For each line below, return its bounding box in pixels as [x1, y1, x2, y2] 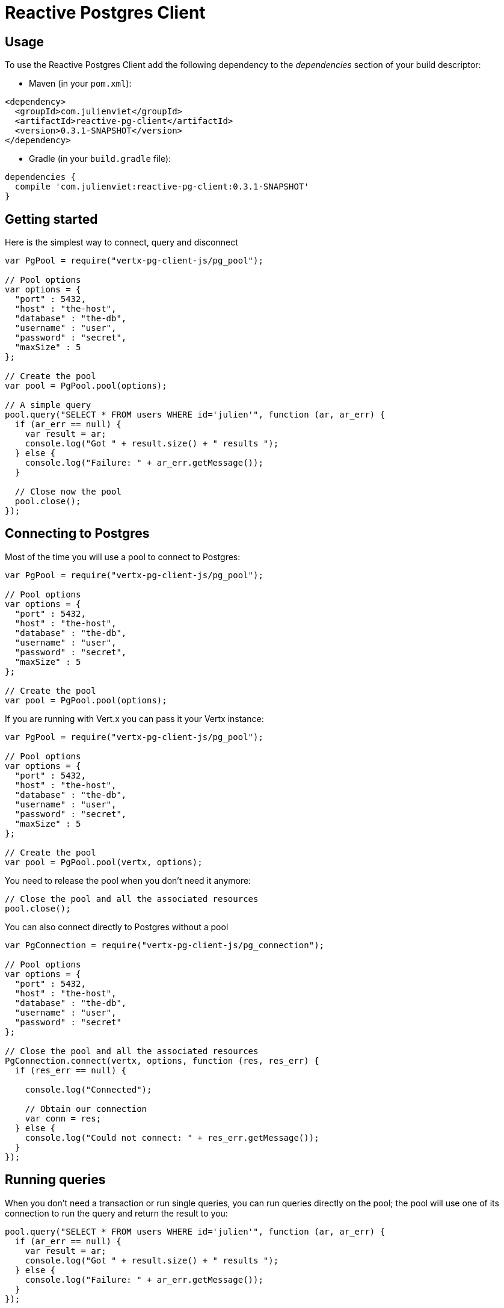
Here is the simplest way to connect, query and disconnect [5, 237, 238, 248]
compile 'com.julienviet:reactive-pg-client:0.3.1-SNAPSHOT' [14, 182, 309, 192]
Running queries [5, 1172, 106, 1188]
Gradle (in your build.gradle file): [29, 153, 171, 164]
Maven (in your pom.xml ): [29, 78, 132, 89]
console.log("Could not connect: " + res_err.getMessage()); [25, 1132, 319, 1143]
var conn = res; [25, 1113, 102, 1123]
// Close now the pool [14, 487, 121, 497]
